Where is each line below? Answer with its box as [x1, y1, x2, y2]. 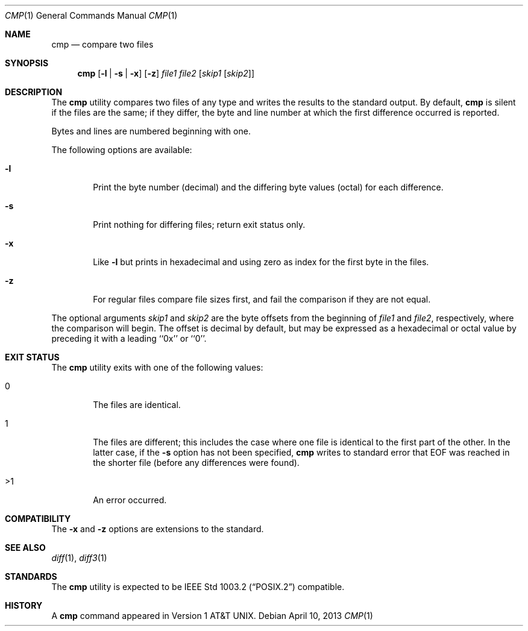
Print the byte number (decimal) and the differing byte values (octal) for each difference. [93, 182, 444, 192]
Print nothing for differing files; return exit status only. [93, 219, 306, 230]
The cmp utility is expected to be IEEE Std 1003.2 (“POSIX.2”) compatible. [51, 582, 345, 592]
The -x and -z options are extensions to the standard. [51, 524, 264, 534]
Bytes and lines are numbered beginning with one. [51, 126, 251, 136]
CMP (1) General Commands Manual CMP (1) [5, 10, 178, 20]
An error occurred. [93, 495, 167, 505]
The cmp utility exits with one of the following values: [51, 362, 263, 372]
